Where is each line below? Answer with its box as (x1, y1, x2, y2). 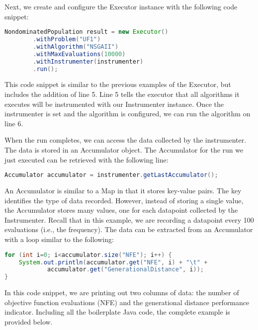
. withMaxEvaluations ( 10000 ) (33, 50, 126, 58)
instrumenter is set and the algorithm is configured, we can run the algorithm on (4, 108, 251, 119)
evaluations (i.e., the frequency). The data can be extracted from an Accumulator (4, 224, 253, 235)
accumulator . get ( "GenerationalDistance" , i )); (47, 266, 204, 273)
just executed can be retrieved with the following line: (4, 154, 169, 165)
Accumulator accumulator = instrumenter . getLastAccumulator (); (4, 171, 218, 179)
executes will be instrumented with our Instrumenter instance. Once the (4, 98, 224, 109)
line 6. (4, 118, 23, 128)
